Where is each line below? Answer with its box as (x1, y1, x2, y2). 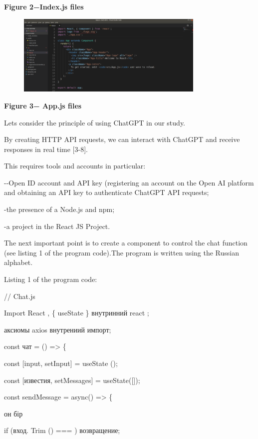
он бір (4, 408, 23, 418)
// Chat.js (4, 290, 35, 301)
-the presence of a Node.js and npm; (4, 204, 115, 214)
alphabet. (4, 257, 33, 267)
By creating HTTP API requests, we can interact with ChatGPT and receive (4, 134, 240, 144)
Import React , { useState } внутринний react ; (4, 307, 149, 318)
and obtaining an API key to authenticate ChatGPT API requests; (4, 187, 209, 197)
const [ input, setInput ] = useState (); (4, 358, 118, 368)
